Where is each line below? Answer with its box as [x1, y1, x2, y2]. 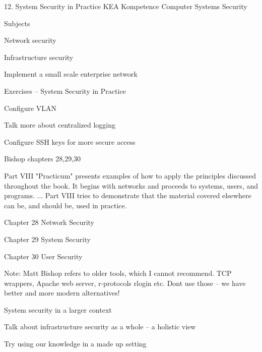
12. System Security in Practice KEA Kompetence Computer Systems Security [4, 1, 247, 11]
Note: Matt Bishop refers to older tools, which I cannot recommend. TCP [4, 268, 232, 278]
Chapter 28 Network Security [4, 217, 95, 227]
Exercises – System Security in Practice [4, 85, 126, 96]
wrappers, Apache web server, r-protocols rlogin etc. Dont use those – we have [4, 277, 246, 288]
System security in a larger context [4, 304, 112, 315]
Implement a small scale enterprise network [4, 69, 138, 79]
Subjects [4, 18, 30, 28]
